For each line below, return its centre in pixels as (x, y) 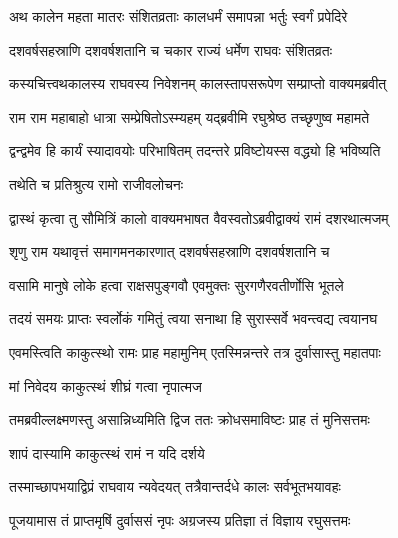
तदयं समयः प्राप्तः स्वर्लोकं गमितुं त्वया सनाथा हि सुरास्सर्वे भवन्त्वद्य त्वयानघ (193, 318)
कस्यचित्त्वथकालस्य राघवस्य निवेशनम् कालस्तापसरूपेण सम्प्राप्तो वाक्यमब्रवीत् (198, 83)
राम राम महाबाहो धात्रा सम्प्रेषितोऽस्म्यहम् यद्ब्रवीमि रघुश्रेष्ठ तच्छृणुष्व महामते (189, 116)
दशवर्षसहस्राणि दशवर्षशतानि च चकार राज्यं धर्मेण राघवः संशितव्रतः (171, 49)
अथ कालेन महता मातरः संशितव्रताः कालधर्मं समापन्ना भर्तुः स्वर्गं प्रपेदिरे (178, 16)
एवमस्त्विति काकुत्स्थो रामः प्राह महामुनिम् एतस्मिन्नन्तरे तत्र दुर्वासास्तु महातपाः (195, 351)
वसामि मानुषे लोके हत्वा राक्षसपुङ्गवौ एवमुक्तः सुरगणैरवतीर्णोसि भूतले (176, 284)
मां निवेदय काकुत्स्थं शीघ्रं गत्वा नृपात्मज (105, 385)
